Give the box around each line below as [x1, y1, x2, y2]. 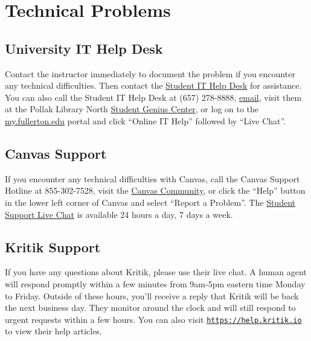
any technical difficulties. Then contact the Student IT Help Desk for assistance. [5, 79, 302, 92]
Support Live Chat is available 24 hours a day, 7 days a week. [5, 208, 233, 220]
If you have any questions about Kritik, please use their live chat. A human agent [5, 266, 307, 278]
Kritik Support [5, 237, 101, 256]
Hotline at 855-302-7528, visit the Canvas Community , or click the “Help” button [5, 184, 306, 197]
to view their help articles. [5, 325, 102, 337]
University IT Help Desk [5, 39, 163, 57]
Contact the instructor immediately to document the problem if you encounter [5, 67, 295, 80]
